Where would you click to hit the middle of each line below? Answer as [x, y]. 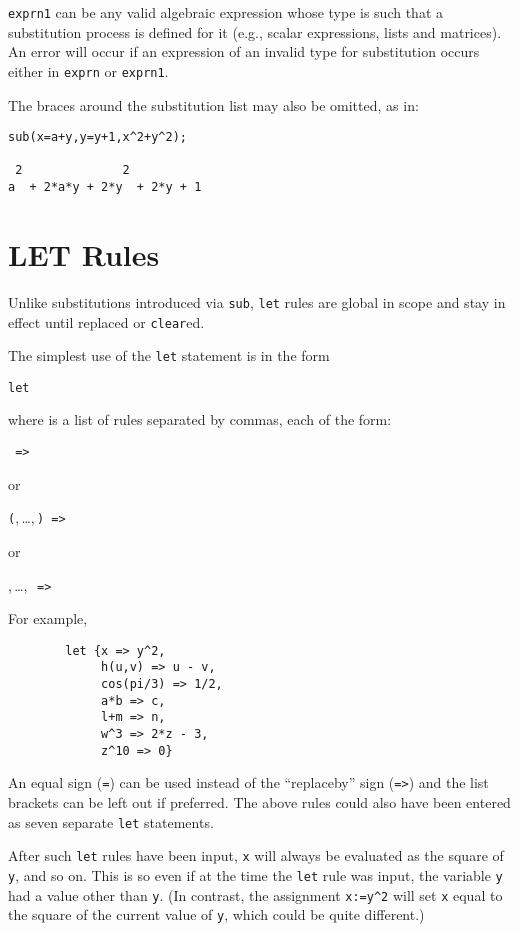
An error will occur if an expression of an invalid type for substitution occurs [244, 51]
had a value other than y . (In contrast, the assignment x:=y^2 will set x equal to [255, 894]
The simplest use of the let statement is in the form [169, 355]
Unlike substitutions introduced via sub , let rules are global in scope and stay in [257, 301]
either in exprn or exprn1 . [88, 70]
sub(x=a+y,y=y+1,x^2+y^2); [97, 137]
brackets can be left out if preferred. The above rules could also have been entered [259, 802]
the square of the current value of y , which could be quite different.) [216, 914]
